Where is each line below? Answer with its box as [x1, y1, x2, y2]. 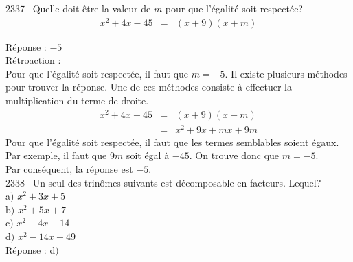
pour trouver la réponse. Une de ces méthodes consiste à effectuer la [5, 80, 293, 94]
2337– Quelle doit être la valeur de [5, 1, 151, 15]
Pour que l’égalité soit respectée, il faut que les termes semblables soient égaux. [5, 134, 339, 149]
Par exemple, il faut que [5, 148, 107, 163]
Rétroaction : [5, 53, 61, 67]
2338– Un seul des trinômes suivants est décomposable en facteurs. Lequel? [5, 175, 321, 189]
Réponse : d [5, 242, 56, 257]
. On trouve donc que [189, 148, 280, 163]
